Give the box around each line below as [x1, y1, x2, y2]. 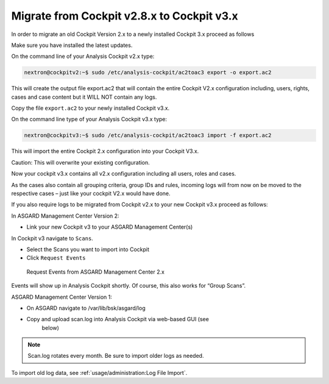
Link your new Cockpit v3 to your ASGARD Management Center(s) [26, 223, 193, 231]
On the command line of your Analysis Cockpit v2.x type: [11, 52, 155, 60]
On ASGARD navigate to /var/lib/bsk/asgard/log [26, 304, 146, 311]
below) [41, 324, 59, 332]
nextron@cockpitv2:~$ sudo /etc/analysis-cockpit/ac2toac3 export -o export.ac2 [24, 69, 272, 76]
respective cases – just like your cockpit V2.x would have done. [11, 190, 171, 197]
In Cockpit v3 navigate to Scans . [11, 235, 94, 242]
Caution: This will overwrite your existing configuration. [11, 158, 150, 166]
